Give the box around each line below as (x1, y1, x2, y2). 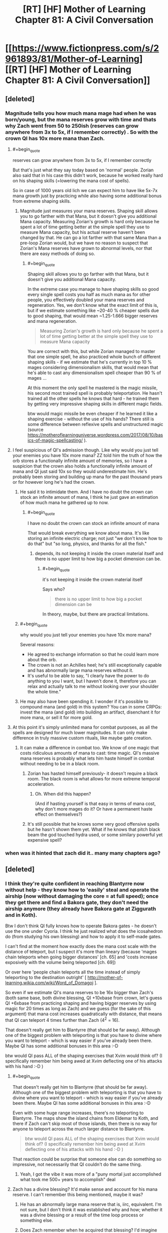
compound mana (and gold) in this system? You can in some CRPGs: (20, 703, 162, 710)
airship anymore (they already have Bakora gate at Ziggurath (5, 905, 156, 912)
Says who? (42, 586, 65, 592)
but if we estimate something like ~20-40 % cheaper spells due (27, 308, 159, 314)
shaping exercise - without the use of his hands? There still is (27, 416, 154, 422)
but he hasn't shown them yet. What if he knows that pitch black (27, 826, 160, 832)
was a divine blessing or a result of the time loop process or (20, 1212, 144, 1218)
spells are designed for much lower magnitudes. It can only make (12, 729, 147, 735)
